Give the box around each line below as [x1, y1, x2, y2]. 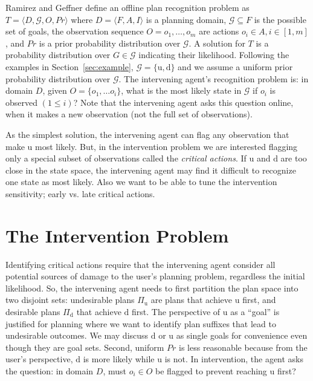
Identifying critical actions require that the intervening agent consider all [5, 258, 276, 270]
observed [5, 96, 38, 108]
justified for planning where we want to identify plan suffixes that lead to [5, 317, 276, 330]
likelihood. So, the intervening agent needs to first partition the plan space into [5, 281, 298, 294]
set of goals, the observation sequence [5, 25, 144, 37]
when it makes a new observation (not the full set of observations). [5, 108, 253, 120]
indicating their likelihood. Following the [138, 48, 289, 61]
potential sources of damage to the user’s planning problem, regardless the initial [5, 270, 305, 282]
